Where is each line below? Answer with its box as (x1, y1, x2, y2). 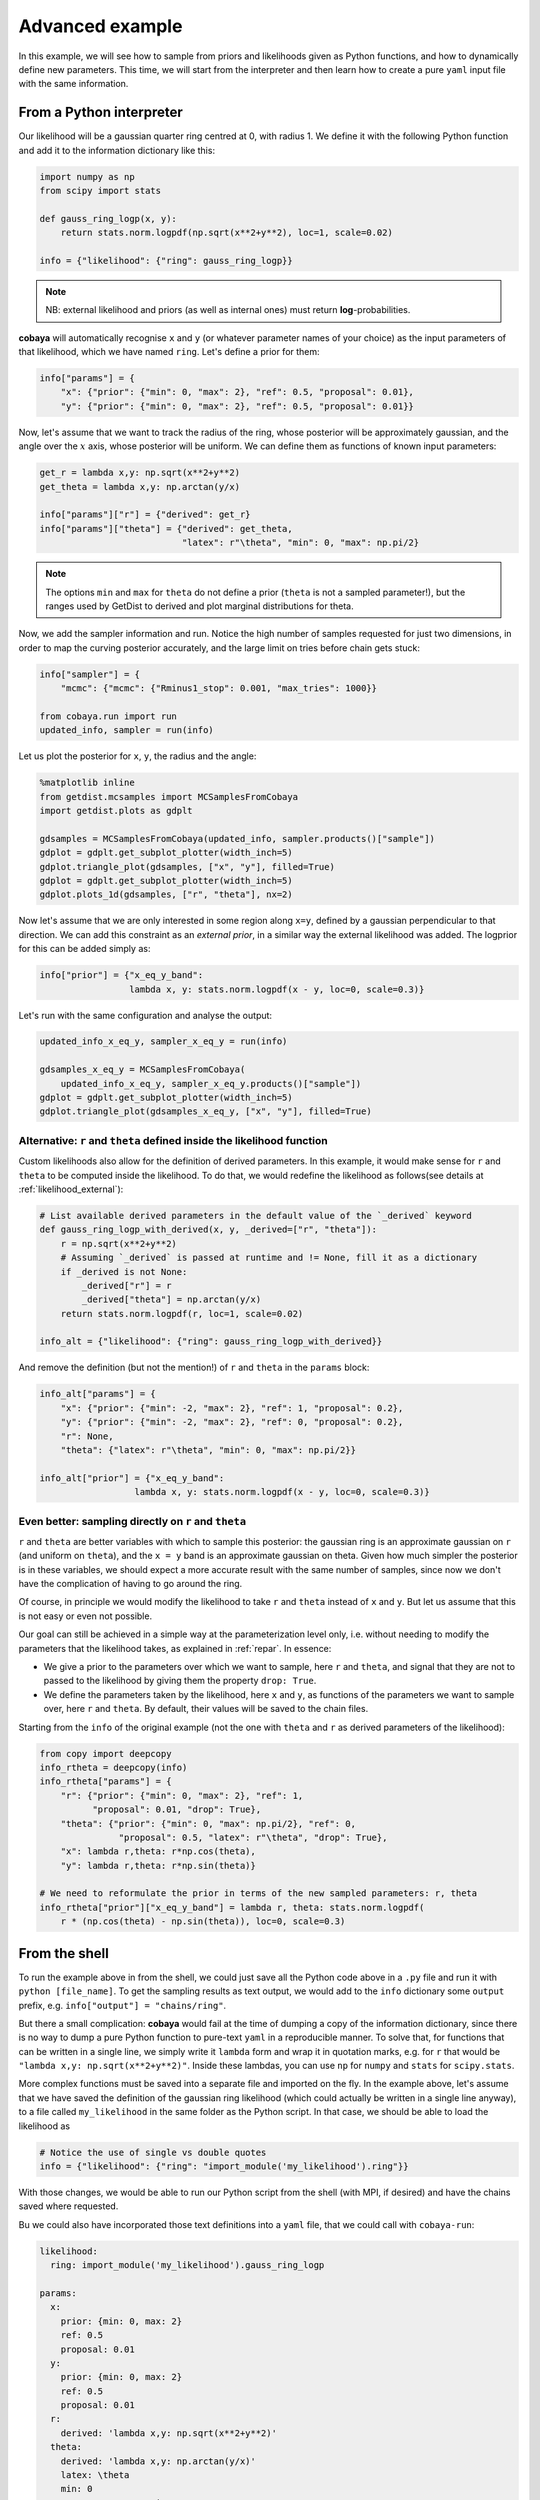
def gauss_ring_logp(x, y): (39, 213, 177, 224)
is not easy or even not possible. (18, 1610, 153, 1622)
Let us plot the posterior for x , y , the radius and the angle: (18, 750, 257, 762)
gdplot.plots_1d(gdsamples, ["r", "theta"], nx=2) (39, 889, 294, 900)
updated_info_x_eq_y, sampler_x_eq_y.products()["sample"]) (60, 1078, 362, 1089)
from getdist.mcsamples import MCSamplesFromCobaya (39, 791, 299, 802)
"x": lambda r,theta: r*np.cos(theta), (60, 1846, 257, 1857)
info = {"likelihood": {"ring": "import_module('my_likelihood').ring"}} (39, 2161, 409, 2172)
